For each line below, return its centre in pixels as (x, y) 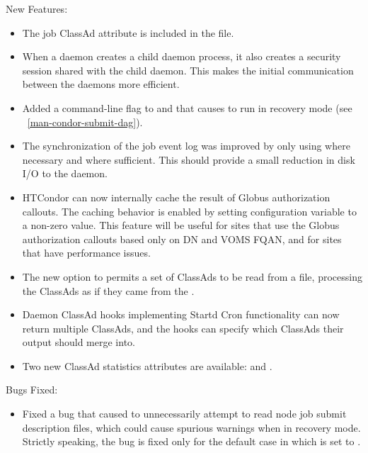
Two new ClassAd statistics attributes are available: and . (147, 365)
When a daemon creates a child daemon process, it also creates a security (182, 56)
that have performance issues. (86, 253)
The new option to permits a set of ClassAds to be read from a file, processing (192, 276)
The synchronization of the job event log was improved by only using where (186, 146)
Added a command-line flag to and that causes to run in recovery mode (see (187, 107)
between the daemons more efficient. (101, 84)
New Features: (37, 9)
